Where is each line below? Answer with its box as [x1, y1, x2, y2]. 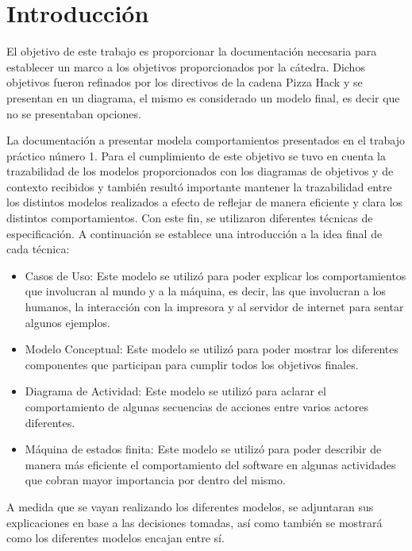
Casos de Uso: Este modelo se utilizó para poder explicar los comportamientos [25, 267, 406, 283]
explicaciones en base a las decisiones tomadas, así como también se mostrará [6, 514, 383, 530]
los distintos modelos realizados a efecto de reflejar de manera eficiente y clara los [6, 194, 403, 210]
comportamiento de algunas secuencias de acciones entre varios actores [25, 399, 369, 414]
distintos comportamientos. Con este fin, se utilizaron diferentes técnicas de [6, 210, 373, 226]
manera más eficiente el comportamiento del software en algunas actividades [25, 456, 396, 472]
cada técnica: [6, 241, 70, 257]
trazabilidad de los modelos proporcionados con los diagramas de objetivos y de [6, 163, 394, 179]
